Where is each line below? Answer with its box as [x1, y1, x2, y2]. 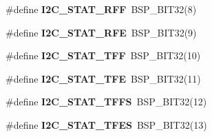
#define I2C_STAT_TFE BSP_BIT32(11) [6, 71, 201, 85]
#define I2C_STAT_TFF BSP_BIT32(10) [6, 48, 201, 63]
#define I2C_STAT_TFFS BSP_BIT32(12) [6, 94, 207, 109]
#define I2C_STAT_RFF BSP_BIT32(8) [6, 2, 197, 16]
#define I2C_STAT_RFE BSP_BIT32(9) [6, 25, 197, 39]
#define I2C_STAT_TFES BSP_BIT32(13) [6, 117, 207, 131]
